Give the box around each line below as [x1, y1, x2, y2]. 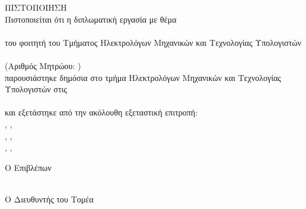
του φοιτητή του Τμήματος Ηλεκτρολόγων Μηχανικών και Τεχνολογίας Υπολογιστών [5, 36, 302, 48]
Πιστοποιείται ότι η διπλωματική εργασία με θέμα [5, 13, 177, 25]
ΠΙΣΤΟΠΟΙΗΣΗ [5, 1, 67, 13]
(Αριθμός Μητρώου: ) [5, 59, 82, 71]
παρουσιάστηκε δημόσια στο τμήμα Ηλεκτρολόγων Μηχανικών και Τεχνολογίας [5, 71, 282, 83]
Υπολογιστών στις [5, 83, 67, 95]
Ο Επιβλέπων [5, 161, 52, 173]
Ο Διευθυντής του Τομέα [5, 192, 93, 205]
